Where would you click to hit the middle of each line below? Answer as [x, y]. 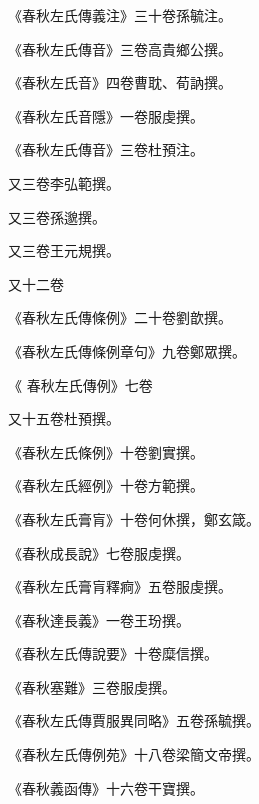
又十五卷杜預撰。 [64, 418]
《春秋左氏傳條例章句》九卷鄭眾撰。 [127, 350]
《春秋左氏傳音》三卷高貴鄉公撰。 [120, 48]
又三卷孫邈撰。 [57, 216]
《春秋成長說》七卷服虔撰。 [99, 552]
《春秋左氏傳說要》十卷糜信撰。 [113, 653]
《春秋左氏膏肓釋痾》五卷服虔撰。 [120, 586]
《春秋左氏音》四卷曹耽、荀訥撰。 [120, 82]
